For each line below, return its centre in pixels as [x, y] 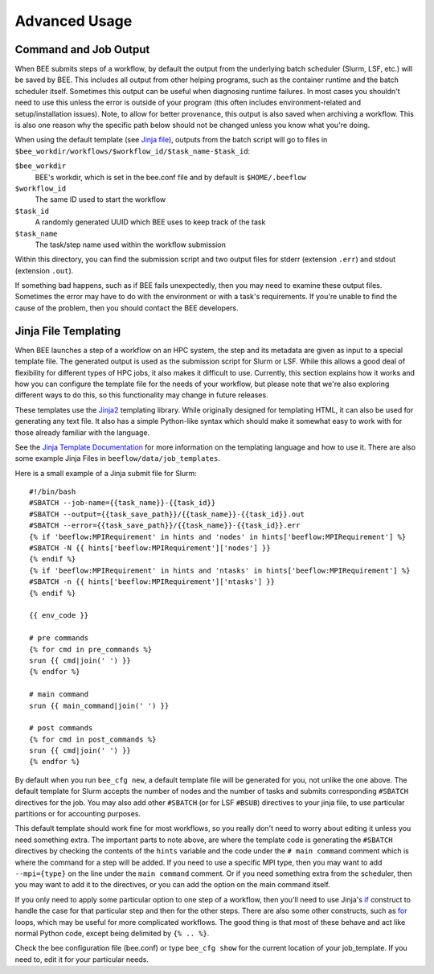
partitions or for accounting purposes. [78, 814]
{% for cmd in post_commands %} [93, 739]
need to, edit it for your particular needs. [82, 959]
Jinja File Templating [68, 331]
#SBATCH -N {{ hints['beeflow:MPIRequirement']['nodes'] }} [150, 548]
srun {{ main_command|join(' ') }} [99, 705]
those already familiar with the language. [82, 432]
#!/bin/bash [53, 492]
